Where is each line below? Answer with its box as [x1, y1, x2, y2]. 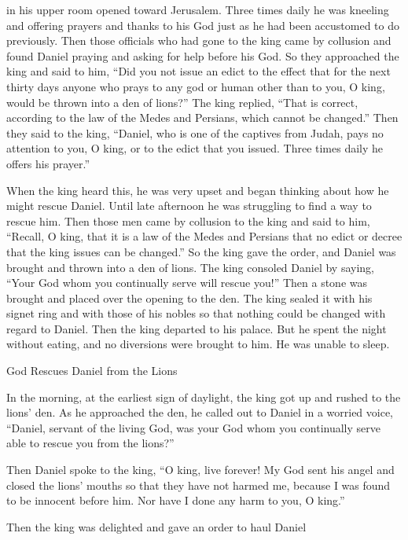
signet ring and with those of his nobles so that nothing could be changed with [6, 305, 386, 321]
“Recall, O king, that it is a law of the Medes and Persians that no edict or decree [6, 228, 402, 244]
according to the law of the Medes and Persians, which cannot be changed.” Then [6, 109, 399, 126]
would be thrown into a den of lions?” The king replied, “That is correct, [6, 94, 358, 110]
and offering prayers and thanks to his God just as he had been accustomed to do [6, 17, 400, 33]
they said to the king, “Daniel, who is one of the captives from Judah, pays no [6, 124, 384, 141]
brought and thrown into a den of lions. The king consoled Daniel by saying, [6, 259, 374, 275]
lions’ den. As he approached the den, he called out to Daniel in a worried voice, [6, 404, 394, 421]
